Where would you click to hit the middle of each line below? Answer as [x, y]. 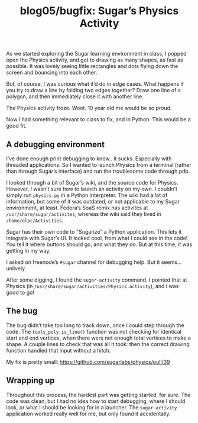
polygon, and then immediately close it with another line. [75, 96]
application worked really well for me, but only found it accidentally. [88, 414]
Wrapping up [30, 381]
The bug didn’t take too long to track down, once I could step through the [95, 325]
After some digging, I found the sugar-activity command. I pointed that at [97, 280]
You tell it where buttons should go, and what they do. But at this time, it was [99, 244]
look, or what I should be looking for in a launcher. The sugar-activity [92, 407]
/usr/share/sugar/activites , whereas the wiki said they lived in [84, 214]
